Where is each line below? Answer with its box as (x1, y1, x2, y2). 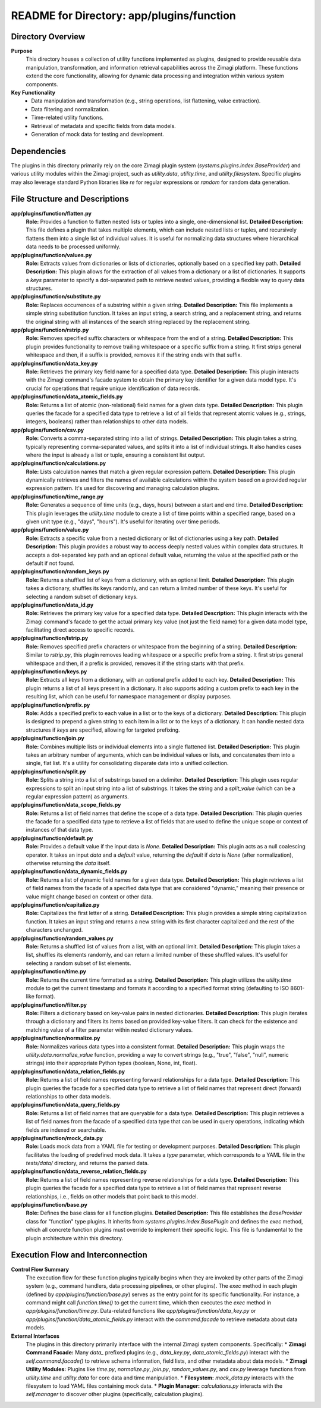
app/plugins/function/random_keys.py (11, 568, 109, 575)
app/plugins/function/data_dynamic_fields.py (11, 868, 128, 875)
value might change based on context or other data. (26, 893, 153, 900)
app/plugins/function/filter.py (11, 1001, 87, 1009)
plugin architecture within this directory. (26, 1234, 124, 1241)
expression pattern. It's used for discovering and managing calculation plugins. (26, 485, 220, 492)
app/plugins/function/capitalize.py (11, 901, 100, 908)
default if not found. (26, 560, 74, 567)
